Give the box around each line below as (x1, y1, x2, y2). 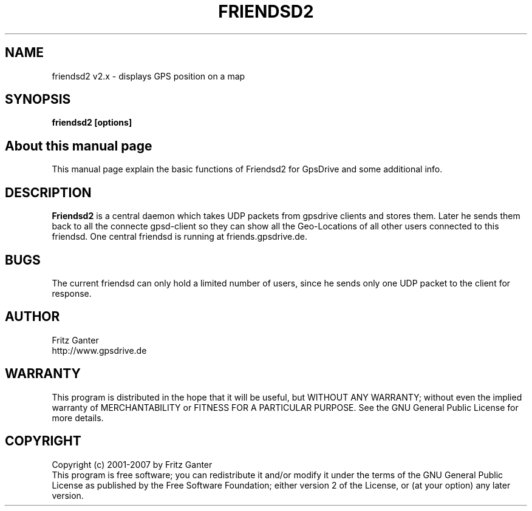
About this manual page (5, 138, 152, 154)
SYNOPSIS (5, 92, 71, 107)
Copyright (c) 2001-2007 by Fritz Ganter (52, 459, 213, 470)
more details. (52, 412, 104, 423)
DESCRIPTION (5, 184, 92, 200)
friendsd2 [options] (52, 117, 132, 128)
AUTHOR (5, 309, 60, 325)
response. (52, 288, 92, 299)
